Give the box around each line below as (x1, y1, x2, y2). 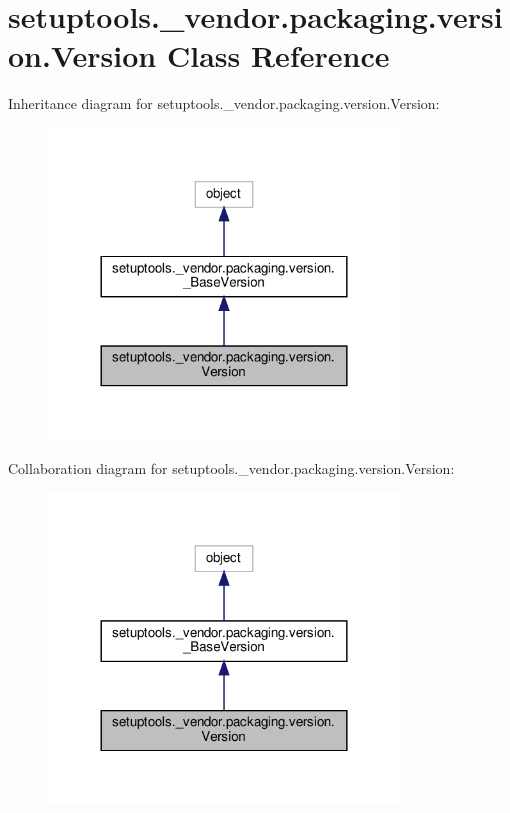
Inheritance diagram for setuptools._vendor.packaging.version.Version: (8, 93, 440, 114)
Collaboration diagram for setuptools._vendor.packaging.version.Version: (8, 457, 455, 478)
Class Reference (166, 35, 390, 76)
